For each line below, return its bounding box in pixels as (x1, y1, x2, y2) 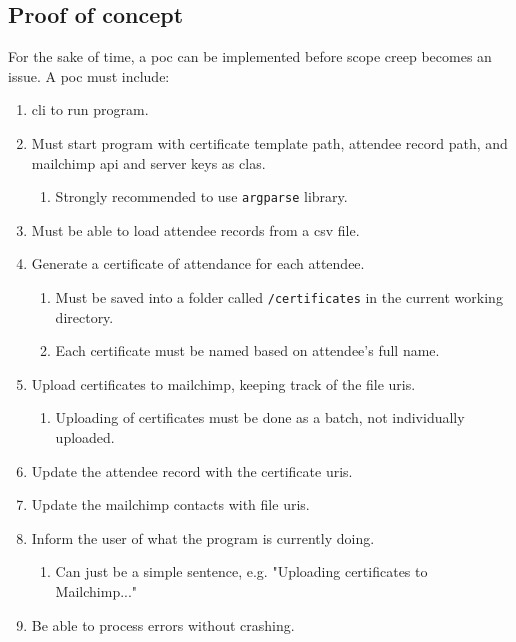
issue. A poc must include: (8, 65, 170, 86)
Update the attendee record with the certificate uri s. (31, 460, 353, 481)
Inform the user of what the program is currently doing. (31, 527, 375, 548)
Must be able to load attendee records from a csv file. (31, 219, 360, 240)
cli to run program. (31, 99, 149, 120)
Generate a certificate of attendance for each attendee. (31, 253, 365, 274)
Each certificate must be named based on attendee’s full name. (55, 340, 440, 361)
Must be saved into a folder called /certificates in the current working (55, 287, 503, 308)
